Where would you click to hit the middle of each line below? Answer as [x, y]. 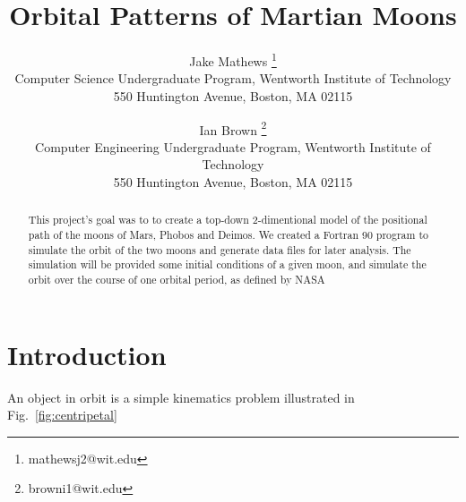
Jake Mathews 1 [233, 60]
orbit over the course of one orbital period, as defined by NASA [177, 280]
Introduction [87, 354]
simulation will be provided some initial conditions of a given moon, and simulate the [227, 264]
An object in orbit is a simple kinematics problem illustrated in [181, 397]
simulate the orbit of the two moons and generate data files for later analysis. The [220, 249]
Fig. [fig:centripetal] [62, 415]
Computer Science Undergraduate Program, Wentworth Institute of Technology [233, 78]
